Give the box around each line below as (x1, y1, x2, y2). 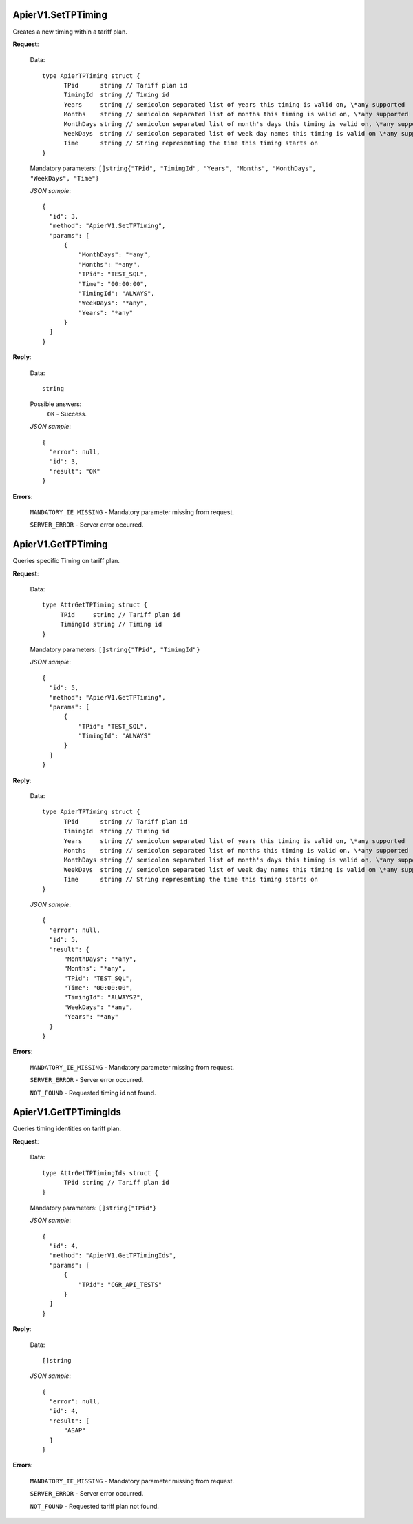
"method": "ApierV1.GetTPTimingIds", (49, 1252, 177, 1259)
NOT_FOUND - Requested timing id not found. (30, 1088, 156, 1097)
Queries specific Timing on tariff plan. (12, 557, 120, 565)
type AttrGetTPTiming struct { (42, 601, 148, 609)
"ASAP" (63, 1427, 86, 1434)
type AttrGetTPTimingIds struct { (42, 1169, 158, 1177)
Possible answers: (30, 400, 82, 408)
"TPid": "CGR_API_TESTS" (78, 1281, 162, 1288)
